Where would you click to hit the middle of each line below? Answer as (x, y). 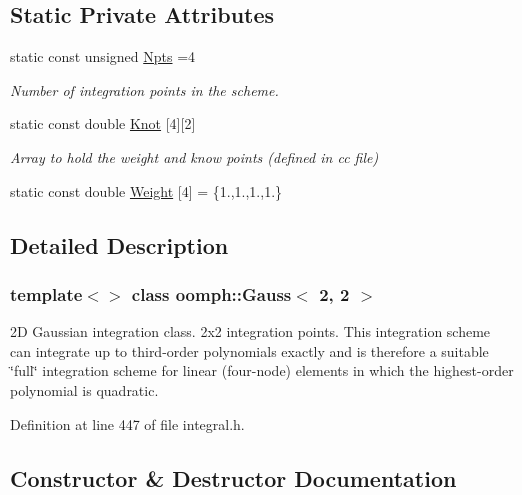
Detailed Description (119, 244)
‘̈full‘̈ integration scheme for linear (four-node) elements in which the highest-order (262, 370)
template (46, 293)
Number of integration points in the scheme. (144, 89)
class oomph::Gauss (211, 293)
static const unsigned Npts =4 (103, 56)
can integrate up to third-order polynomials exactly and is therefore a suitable (249, 350)
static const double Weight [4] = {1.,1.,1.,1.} (146, 190)
